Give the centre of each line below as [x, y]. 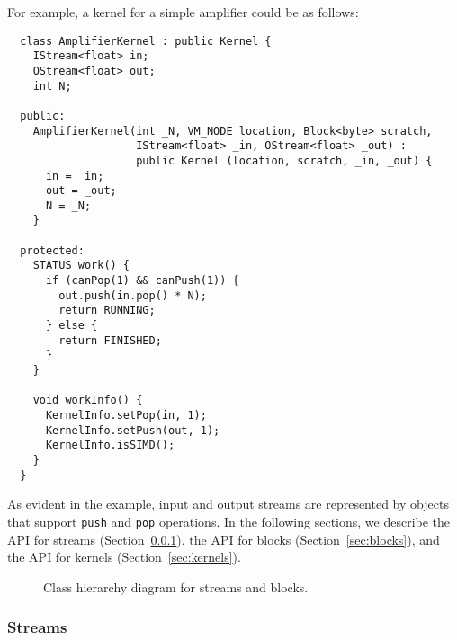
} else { [72, 326]
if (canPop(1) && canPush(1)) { [142, 281]
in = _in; [75, 176]
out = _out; [81, 191]
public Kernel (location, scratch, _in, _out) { [284, 160]
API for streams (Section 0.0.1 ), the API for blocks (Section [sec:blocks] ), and [224, 539]
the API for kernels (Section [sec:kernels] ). [124, 557]
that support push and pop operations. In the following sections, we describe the [229, 521]
